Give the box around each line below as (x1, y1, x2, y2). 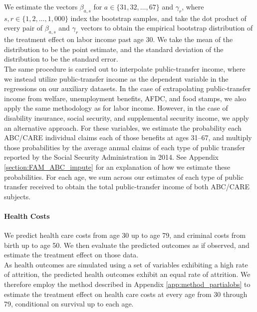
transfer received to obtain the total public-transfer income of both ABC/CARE (4, 181, 250, 192)
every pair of (4, 23, 43, 33)
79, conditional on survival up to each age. (4, 298, 134, 309)
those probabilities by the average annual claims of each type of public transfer (4, 142, 246, 152)
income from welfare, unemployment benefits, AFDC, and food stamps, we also (4, 93, 247, 103)
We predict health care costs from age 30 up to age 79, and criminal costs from (4, 230, 246, 240)
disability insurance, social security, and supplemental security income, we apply (4, 112, 249, 123)
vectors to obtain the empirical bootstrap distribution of (80, 23, 253, 33)
